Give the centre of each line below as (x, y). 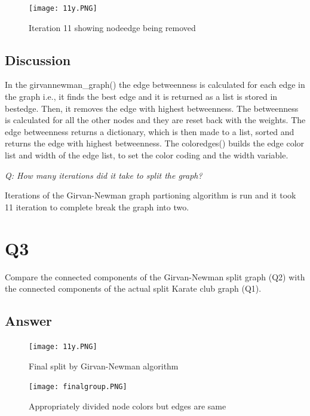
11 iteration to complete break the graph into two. (97, 207)
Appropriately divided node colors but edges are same (128, 406)
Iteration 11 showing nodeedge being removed (112, 27)
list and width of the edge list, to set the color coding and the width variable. (147, 155)
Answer (29, 321)
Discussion (38, 59)
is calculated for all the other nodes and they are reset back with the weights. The (155, 120)
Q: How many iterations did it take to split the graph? (104, 175)
